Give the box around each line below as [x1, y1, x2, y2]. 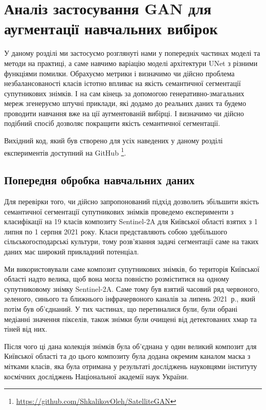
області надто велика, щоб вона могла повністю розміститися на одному [4, 273, 230, 284]
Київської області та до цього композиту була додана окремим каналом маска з [4, 351, 251, 361]
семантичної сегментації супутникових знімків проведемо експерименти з [4, 206, 234, 217]
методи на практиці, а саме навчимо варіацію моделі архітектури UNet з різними [4, 57, 258, 68]
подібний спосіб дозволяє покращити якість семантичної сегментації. [4, 118, 220, 128]
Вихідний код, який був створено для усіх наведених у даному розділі [4, 135, 223, 146]
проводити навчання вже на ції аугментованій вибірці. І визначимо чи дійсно [4, 107, 244, 118]
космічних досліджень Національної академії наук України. [4, 371, 189, 381]
